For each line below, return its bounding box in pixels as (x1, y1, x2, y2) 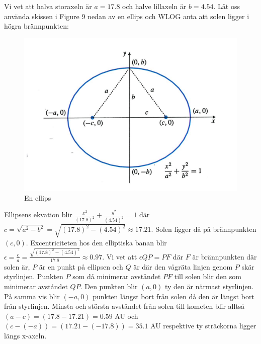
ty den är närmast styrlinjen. (164, 281, 254, 291)
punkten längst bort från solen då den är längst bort (93, 291, 254, 301)
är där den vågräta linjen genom (133, 261, 233, 272)
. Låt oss (213, 1, 240, 11)
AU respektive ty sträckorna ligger (150, 320, 256, 331)
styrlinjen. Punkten (4, 271, 63, 282)
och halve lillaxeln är (122, 1, 187, 11)
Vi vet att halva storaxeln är (4, 1, 92, 11)
